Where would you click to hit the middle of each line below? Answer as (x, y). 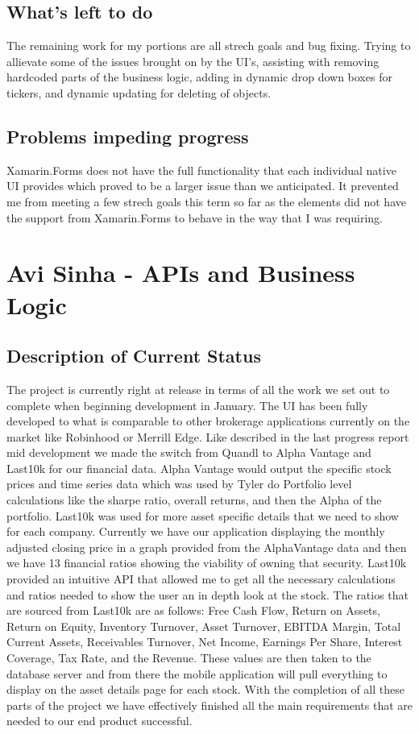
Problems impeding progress (128, 136)
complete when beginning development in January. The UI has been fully (187, 405)
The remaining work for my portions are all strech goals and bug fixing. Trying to (209, 46)
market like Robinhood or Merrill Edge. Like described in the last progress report (208, 436)
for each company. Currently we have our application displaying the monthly (196, 531)
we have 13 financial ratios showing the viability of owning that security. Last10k (207, 563)
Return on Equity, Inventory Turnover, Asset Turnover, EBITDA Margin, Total (204, 626)
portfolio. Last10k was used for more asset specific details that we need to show (203, 515)
